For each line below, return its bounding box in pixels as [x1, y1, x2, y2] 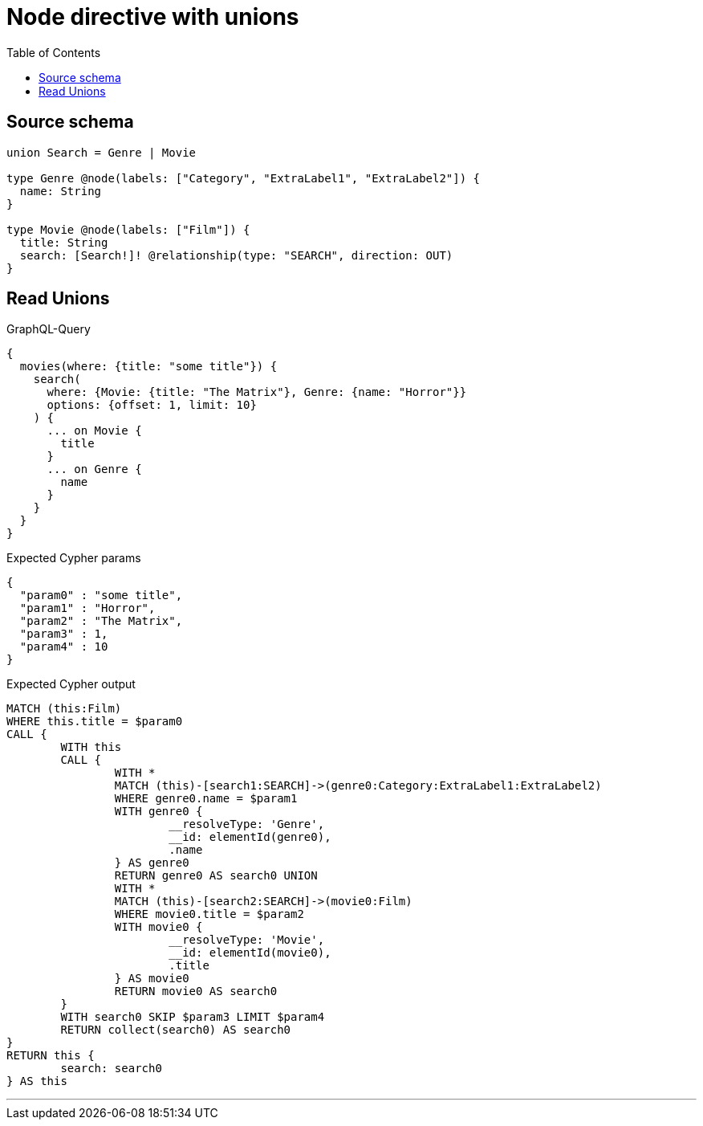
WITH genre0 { [114, 805, 203, 818]
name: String [19, 184, 102, 198]
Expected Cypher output [6, 677, 136, 692]
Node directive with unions [6, 3, 299, 31]
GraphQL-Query [6, 322, 91, 337]
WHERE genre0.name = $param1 [114, 792, 298, 806]
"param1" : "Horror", [19, 602, 156, 615]
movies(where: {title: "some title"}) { [19, 360, 278, 373]
